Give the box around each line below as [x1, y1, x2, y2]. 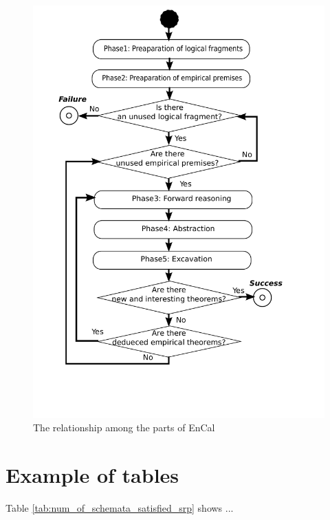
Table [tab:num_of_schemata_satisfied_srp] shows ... [5, 501, 234, 514]
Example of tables [5, 461, 179, 489]
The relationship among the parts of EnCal [33, 420, 215, 435]
